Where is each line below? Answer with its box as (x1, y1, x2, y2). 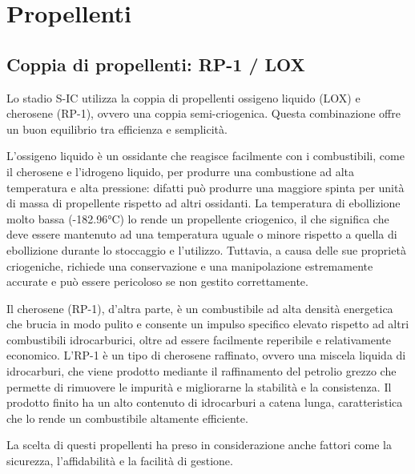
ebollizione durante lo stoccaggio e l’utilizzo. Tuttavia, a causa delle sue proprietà (6, 241, 406, 258)
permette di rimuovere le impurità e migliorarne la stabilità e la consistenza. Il (6, 378, 392, 395)
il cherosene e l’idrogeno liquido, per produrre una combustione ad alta (6, 163, 355, 179)
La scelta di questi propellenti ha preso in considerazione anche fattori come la (6, 436, 392, 453)
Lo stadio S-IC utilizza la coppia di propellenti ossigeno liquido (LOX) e (6, 89, 361, 106)
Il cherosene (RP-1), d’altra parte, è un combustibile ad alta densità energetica (6, 299, 393, 316)
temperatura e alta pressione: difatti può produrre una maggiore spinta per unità (6, 179, 405, 195)
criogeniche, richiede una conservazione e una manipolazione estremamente (6, 257, 373, 274)
